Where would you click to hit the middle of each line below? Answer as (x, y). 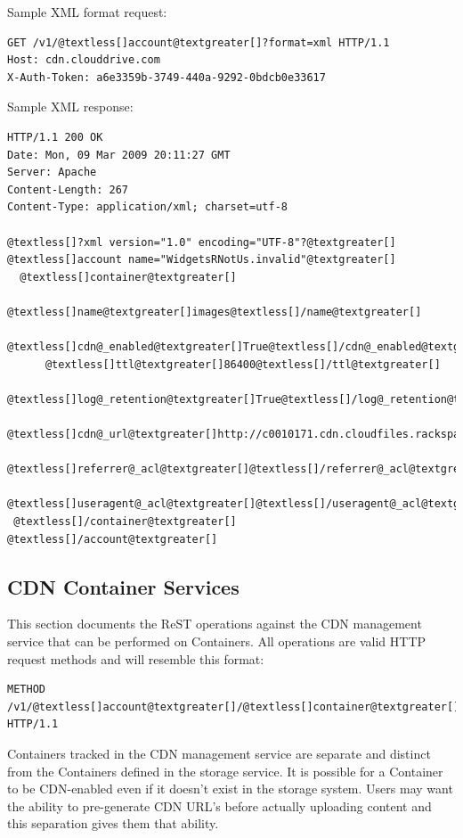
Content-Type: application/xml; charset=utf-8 (147, 207)
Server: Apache (52, 173)
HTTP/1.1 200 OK (55, 137)
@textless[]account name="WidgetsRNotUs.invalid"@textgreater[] (202, 260)
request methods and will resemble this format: (136, 658)
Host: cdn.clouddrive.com (84, 60)
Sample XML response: (70, 107)
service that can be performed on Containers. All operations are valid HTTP (217, 641)
